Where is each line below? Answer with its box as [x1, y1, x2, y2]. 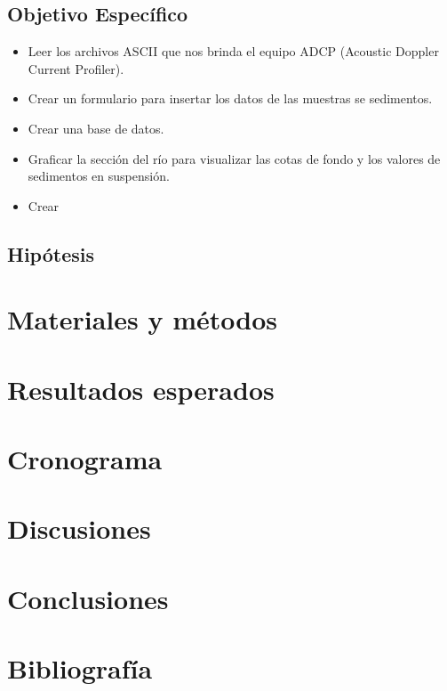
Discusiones [7, 510, 151, 547]
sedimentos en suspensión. [28, 167, 170, 185]
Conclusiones [7, 580, 169, 616]
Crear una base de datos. [28, 118, 164, 137]
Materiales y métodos [7, 301, 277, 337]
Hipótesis [7, 240, 94, 267]
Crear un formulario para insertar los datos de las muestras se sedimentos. [28, 89, 433, 108]
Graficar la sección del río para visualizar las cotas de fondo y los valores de [28, 149, 441, 167]
